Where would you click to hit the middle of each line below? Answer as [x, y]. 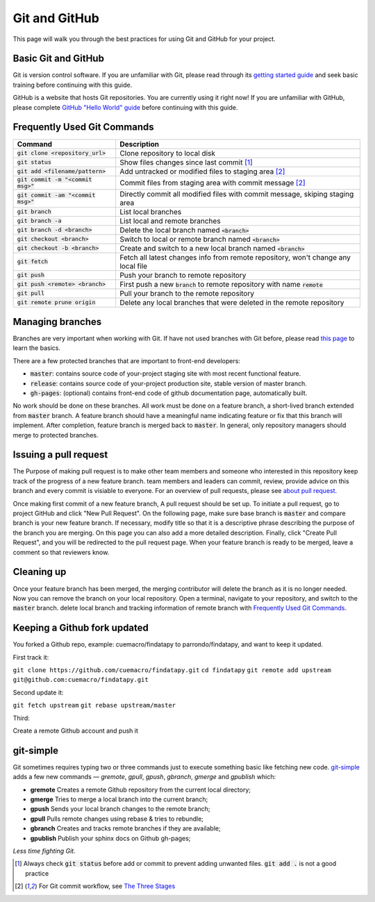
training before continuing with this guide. [73, 85]
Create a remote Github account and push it [76, 730]
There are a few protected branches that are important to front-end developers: [127, 360]
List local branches [150, 212]
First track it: [31, 657]
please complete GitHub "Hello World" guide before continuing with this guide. [125, 107]
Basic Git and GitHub [58, 59]
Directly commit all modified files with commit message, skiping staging [236, 194]
